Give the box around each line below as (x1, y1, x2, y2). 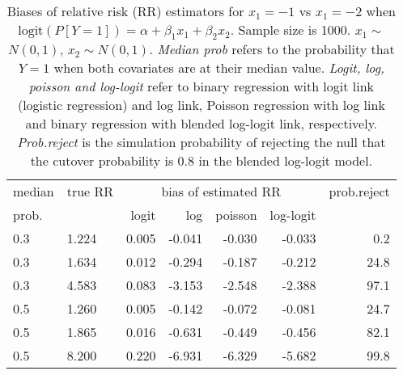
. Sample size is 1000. (230, 20, 351, 39)
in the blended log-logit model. (198, 151, 373, 171)
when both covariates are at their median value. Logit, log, (53, 58, 384, 78)
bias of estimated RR (161, 182, 282, 201)
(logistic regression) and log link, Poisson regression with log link (17, 95, 385, 115)
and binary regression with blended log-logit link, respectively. (25, 114, 378, 133)
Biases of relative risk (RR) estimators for (6, 2, 244, 20)
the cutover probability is (30, 151, 174, 171)
